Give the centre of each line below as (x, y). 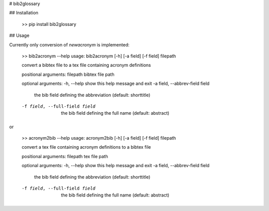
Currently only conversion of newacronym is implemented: (69, 44)
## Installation (24, 13)
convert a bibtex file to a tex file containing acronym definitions (86, 65)
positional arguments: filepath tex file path (65, 156)
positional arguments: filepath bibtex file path (68, 74)
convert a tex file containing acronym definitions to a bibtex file (86, 147)
